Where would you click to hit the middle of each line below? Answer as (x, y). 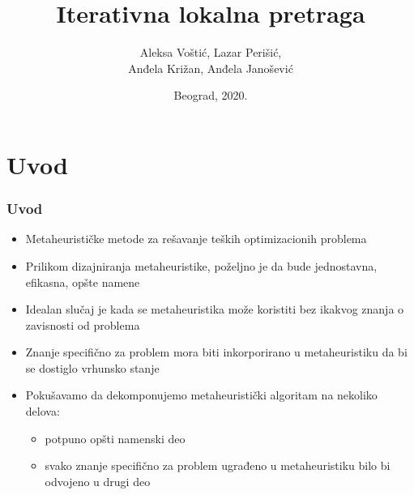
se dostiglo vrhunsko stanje (92, 367)
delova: (43, 411)
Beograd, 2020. (211, 95)
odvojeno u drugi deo (98, 481)
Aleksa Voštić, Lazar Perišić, (211, 52)
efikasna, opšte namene (83, 282)
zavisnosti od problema (83, 324)
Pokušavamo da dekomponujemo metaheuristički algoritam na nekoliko (201, 395)
